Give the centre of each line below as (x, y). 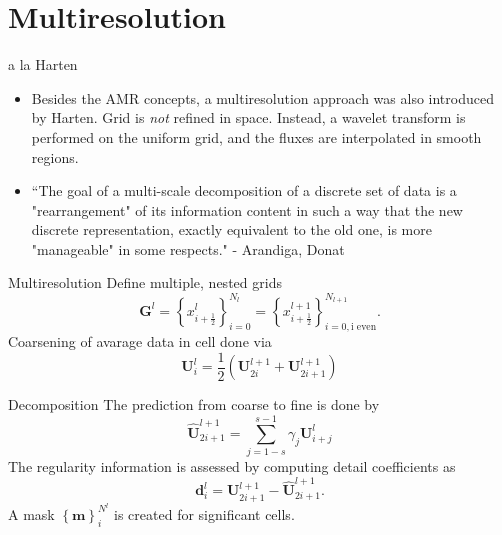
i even (363, 327)
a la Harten (43, 64)
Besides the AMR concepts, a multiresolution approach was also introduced (262, 97)
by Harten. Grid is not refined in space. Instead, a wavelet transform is (248, 117)
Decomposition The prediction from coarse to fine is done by (194, 404)
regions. (55, 156)
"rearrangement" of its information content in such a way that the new (247, 209)
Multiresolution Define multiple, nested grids (145, 282)
